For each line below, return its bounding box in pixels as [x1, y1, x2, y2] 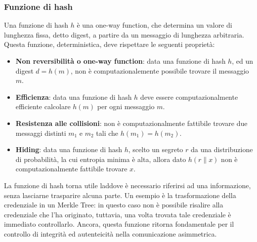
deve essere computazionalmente [140, 91, 238, 102]
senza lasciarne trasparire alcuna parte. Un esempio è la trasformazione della [4, 190, 236, 200]
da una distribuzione [191, 144, 253, 155]
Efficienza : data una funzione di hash [15, 91, 132, 102]
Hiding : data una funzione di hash [15, 144, 123, 155]
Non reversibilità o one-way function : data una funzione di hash [15, 56, 226, 66]
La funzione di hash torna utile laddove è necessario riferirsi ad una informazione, [4, 180, 251, 190]
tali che [96, 127, 119, 138]
